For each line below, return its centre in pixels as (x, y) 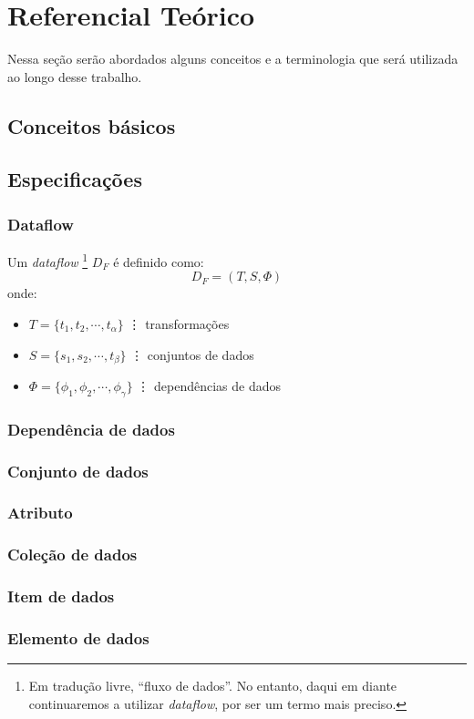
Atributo (40, 513)
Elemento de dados (78, 637)
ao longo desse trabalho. (75, 76)
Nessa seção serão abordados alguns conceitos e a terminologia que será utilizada (233, 59)
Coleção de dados (72, 555)
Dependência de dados (91, 429)
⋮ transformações (179, 323)
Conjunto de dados (78, 471)
